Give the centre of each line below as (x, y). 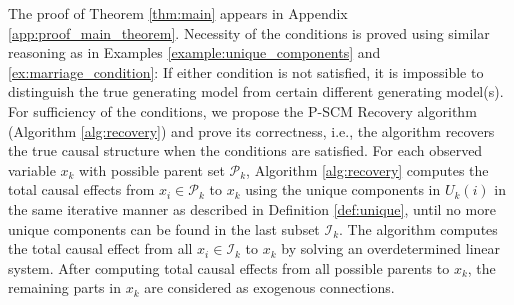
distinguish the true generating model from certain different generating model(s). (256, 91)
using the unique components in (343, 189)
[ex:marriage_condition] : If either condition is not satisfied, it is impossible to (246, 71)
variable (32, 169)
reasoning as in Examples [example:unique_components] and (194, 52)
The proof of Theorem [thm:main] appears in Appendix (178, 13)
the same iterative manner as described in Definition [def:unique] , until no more (252, 208)
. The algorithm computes (418, 228)
